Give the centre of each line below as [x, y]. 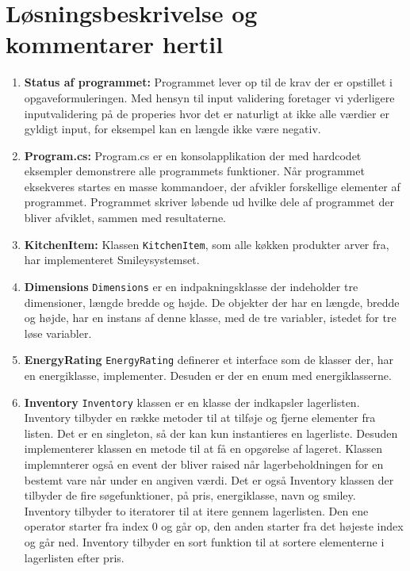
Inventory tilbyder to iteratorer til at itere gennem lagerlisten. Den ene [196, 510]
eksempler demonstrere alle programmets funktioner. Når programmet [194, 171]
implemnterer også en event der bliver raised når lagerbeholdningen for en [204, 464]
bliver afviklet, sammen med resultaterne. [125, 218]
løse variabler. [58, 333]
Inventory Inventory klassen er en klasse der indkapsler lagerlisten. [192, 402]
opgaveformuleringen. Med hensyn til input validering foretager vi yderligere [209, 97]
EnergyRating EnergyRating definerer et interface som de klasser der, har [209, 360]
